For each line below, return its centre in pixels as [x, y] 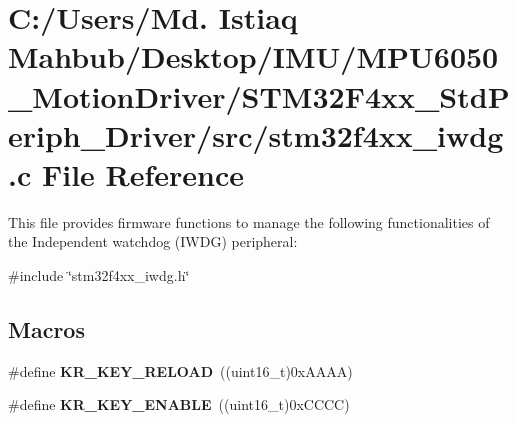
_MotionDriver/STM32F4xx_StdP [259, 95]
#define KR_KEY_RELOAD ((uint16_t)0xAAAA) [180, 370]
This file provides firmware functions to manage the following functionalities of [249, 221]
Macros [46, 329]
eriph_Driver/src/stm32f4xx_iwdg [256, 134]
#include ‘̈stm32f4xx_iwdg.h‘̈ [99, 275]
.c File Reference [126, 173]
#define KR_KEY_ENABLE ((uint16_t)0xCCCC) [179, 404]
